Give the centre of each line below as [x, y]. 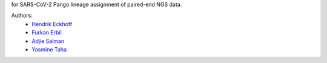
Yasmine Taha [49, 49]
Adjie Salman [48, 41]
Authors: [22, 16]
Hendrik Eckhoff [52, 24]
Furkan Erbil [47, 33]
